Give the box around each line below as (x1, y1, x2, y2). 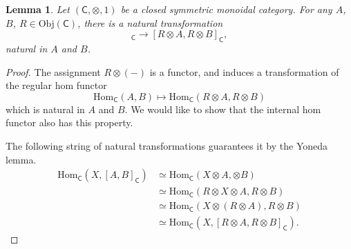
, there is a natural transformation (77, 15, 223, 30)
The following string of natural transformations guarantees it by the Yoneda (6, 138, 328, 152)
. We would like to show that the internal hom (124, 101, 321, 116)
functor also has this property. (6, 115, 133, 130)
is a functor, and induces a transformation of (149, 64, 339, 79)
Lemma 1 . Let (6, 2, 70, 16)
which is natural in (6, 101, 85, 116)
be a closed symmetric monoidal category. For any (120, 2, 332, 16)
